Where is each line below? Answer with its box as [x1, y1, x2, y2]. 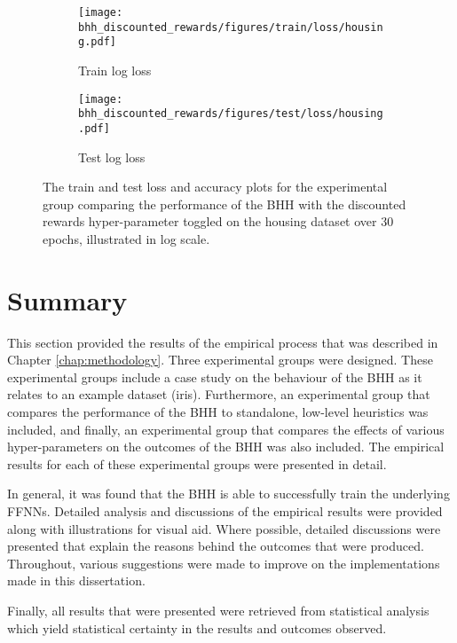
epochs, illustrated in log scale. [43, 229, 210, 247]
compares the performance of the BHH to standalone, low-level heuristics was [7, 403, 429, 420]
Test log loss [78, 147, 146, 166]
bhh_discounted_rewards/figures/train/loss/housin [78, 20, 383, 34]
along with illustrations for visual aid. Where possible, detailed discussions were [7, 519, 441, 537]
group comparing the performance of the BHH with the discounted [43, 194, 406, 213]
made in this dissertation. [7, 571, 146, 590]
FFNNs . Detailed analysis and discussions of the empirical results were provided [7, 501, 443, 520]
